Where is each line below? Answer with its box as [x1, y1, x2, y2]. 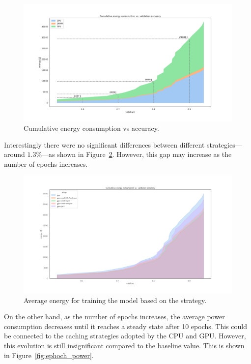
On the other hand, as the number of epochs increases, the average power [4, 311, 225, 322]
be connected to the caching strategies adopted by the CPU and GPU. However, [4, 331, 246, 341]
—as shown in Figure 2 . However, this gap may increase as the [42, 149, 232, 159]
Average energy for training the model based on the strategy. [24, 295, 207, 305]
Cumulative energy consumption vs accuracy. [24, 123, 159, 133]
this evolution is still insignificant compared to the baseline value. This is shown [4, 340, 245, 350]
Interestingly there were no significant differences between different [4, 139, 205, 150]
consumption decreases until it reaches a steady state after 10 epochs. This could [4, 321, 247, 331]
